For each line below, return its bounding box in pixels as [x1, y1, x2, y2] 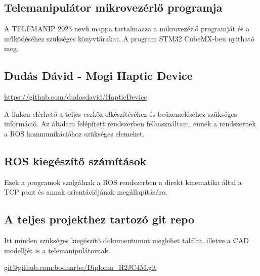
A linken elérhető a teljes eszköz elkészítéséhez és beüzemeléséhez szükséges [4, 108, 237, 119]
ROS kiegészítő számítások [4, 153, 147, 168]
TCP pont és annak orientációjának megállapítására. [4, 187, 167, 197]
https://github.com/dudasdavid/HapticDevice [4, 91, 147, 102]
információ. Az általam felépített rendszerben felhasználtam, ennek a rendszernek [4, 118, 256, 129]
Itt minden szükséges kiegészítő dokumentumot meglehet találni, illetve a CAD [4, 235, 249, 245]
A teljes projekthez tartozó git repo [4, 211, 195, 227]
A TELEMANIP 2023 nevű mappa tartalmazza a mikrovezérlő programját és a [4, 23, 250, 33]
